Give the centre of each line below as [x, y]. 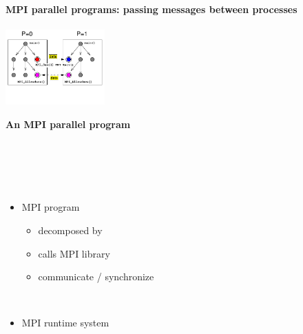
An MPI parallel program [68, 124]
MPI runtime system [65, 323]
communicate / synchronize [96, 276]
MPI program [51, 207]
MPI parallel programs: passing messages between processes [151, 9]
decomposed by [70, 230]
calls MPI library [74, 253]
